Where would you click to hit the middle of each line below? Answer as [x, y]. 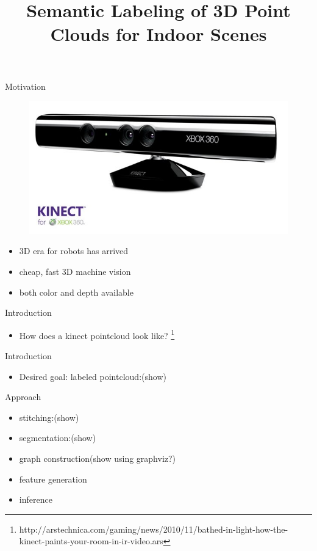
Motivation [25, 86]
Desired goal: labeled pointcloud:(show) [93, 376]
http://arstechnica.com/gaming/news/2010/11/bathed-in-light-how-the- [154, 529]
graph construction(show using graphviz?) [98, 458]
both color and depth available [76, 292]
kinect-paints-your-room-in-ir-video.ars [91, 541]
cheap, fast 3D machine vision [75, 271]
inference [36, 499]
